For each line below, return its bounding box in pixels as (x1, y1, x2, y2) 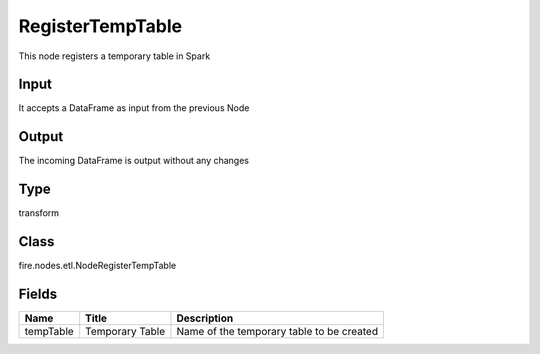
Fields (18, 285, 58, 302)
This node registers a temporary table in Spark (18, 50, 211, 62)
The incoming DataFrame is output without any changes (18, 155, 250, 167)
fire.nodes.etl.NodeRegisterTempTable (18, 260, 177, 272)
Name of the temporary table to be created (176, 325, 379, 339)
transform (18, 207, 60, 219)
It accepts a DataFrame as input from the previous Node (18, 102, 250, 114)
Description (176, 311, 234, 325)
